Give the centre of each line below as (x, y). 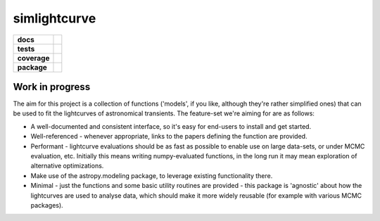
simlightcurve (55, 18)
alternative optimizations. (67, 166)
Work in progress (52, 87)
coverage (33, 58)
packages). (47, 205)
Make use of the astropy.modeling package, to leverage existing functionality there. (152, 175)
